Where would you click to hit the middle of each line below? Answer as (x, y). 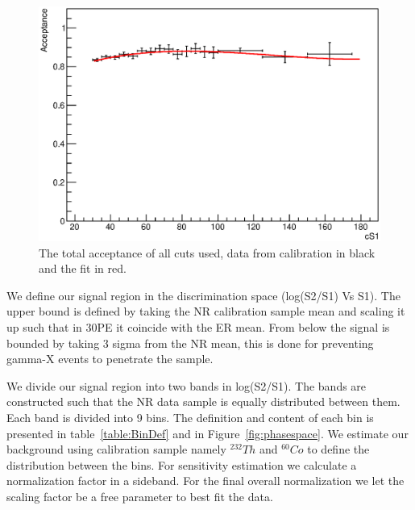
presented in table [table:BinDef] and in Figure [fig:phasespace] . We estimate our (207, 433)
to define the (338, 449)
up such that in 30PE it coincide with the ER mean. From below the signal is (198, 327)
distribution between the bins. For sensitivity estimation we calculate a (182, 464)
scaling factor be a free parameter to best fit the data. (140, 496)
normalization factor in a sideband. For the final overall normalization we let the (205, 481)
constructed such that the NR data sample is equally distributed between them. (203, 401)
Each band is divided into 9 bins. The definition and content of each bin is (190, 418)
